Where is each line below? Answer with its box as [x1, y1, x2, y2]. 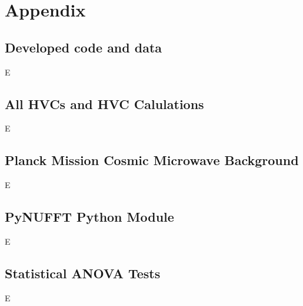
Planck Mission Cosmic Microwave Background [5, 151, 299, 169]
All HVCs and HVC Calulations [5, 94, 204, 113]
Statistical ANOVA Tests [5, 264, 161, 282]
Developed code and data [5, 38, 162, 56]
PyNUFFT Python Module [5, 208, 174, 226]
